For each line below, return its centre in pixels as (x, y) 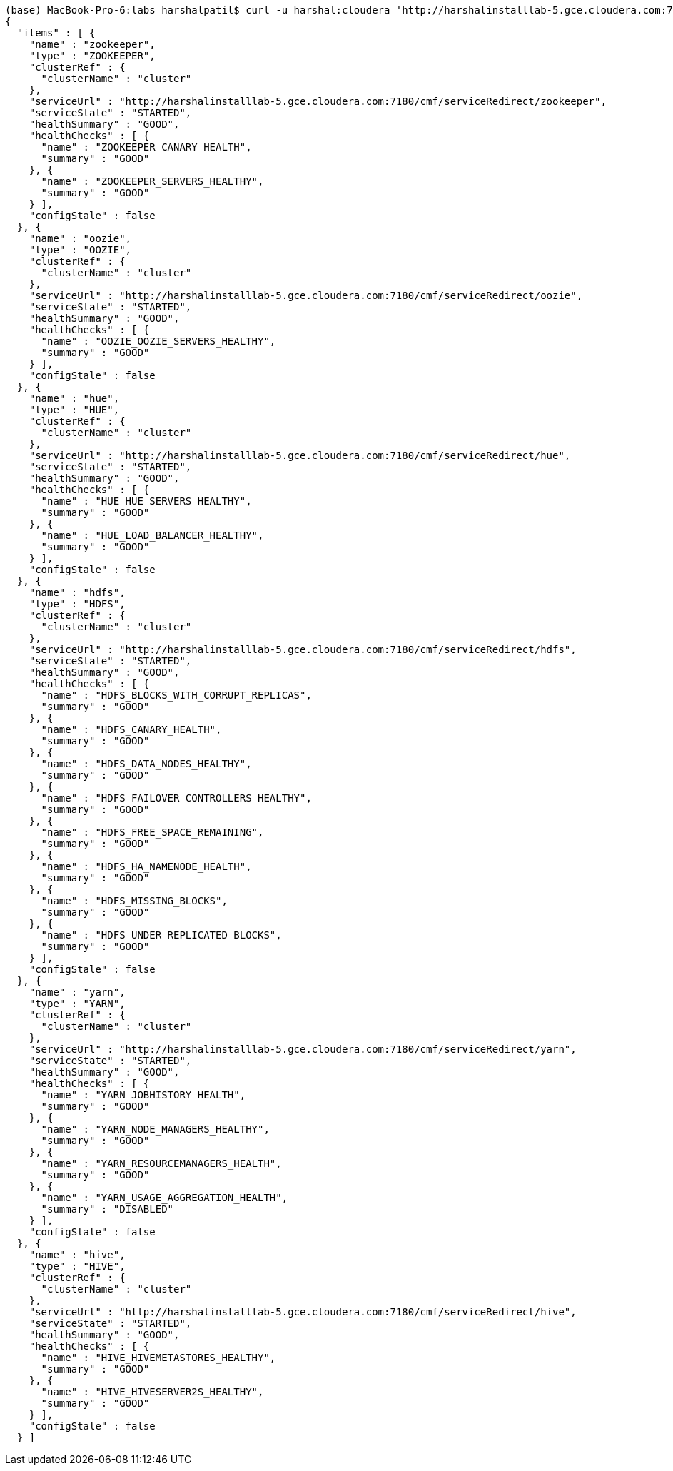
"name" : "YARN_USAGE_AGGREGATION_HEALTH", (165, 1198)
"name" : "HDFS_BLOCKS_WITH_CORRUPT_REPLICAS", (176, 695)
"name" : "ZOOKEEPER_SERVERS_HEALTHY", (152, 181)
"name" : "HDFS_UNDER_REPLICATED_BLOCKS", (161, 935)
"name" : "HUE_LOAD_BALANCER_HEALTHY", (152, 535)
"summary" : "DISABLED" (107, 1209)
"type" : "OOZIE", (80, 250)
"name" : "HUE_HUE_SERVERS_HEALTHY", (146, 501)
